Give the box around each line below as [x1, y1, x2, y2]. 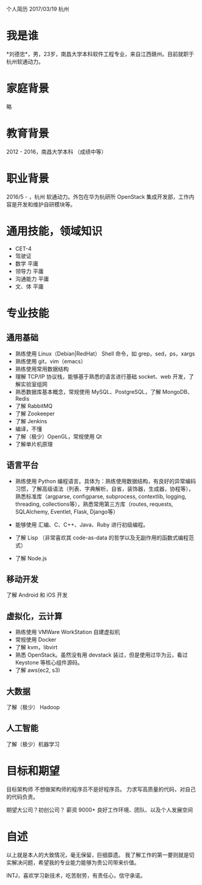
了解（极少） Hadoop [6, 703, 60, 710]
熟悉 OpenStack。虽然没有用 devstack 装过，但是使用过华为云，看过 [15, 651, 188, 658]
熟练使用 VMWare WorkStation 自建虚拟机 [15, 628, 120, 636]
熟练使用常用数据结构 [15, 365, 69, 373]
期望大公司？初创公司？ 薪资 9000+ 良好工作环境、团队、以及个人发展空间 [6, 806, 193, 814]
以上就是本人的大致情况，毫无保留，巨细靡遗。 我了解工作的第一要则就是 [6, 851, 189, 858]
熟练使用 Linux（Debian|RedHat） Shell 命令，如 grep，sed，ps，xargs [15, 350, 195, 357]
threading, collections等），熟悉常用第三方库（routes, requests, [15, 500, 173, 508]
